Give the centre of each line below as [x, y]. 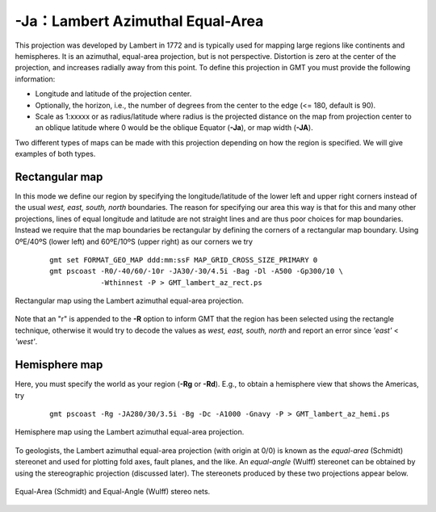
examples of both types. [55, 154]
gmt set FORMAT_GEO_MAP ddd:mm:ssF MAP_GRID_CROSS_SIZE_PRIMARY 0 [184, 260]
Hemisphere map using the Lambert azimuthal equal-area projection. [130, 432]
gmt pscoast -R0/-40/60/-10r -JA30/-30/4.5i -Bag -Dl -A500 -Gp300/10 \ [196, 271]
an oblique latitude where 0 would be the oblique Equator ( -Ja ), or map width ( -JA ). [174, 128]
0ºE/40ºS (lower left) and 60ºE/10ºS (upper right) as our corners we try [134, 241]
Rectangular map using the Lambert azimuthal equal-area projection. [129, 301]
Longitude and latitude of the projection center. [113, 94]
